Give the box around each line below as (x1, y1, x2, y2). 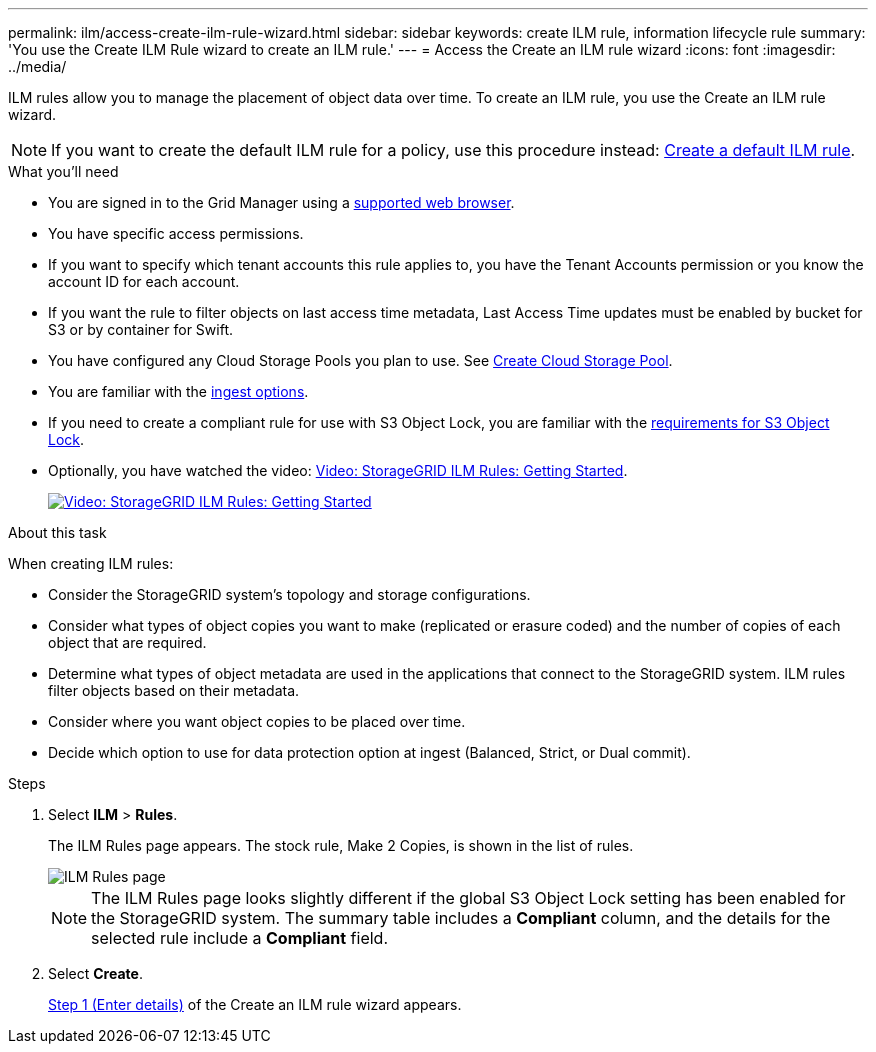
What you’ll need (8, 163, 119, 180)
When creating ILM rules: (8, 555, 174, 572)
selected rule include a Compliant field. (91, 928, 389, 948)
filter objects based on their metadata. (48, 682, 300, 699)
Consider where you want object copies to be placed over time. (48, 713, 466, 730)
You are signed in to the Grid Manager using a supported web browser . (48, 194, 515, 211)
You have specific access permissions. (48, 225, 304, 242)
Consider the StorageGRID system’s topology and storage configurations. (48, 586, 531, 603)
